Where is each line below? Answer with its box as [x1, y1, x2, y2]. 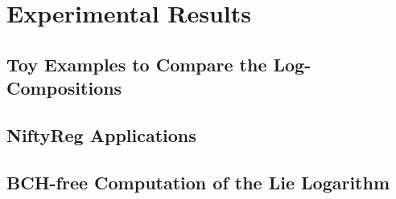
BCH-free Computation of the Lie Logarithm [6, 169, 390, 194]
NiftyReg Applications [6, 122, 196, 147]
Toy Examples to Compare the [6, 51, 267, 76]
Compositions [6, 75, 122, 100]
